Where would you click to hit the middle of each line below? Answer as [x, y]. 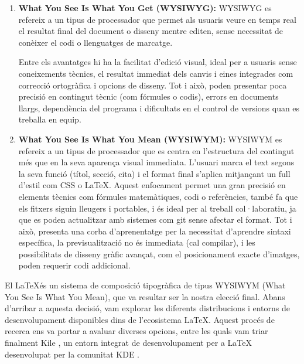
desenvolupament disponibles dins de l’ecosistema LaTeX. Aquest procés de [140, 319]
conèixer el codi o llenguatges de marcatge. [95, 42]
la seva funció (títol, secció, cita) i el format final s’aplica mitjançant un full [154, 173]
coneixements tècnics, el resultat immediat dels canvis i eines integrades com [156, 73]
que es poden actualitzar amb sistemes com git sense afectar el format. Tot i [155, 220]
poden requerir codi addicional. [74, 265]
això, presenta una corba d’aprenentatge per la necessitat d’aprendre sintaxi [155, 231]
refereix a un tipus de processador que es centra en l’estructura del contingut [156, 150]
